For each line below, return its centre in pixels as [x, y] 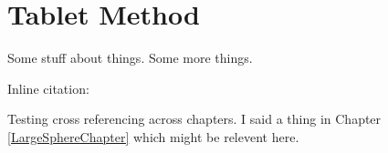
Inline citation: [48, 88]
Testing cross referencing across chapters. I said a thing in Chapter [194, 119]
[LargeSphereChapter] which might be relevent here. [153, 136]
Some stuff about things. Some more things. [130, 58]
